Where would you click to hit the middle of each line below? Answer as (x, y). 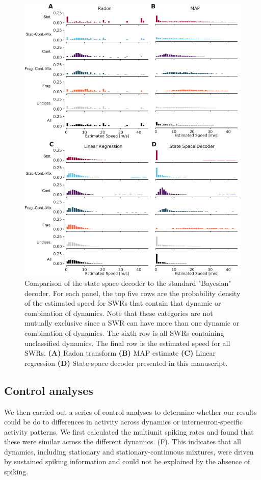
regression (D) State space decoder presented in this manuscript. (126, 363)
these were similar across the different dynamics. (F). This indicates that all (123, 442)
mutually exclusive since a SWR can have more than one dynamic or (132, 323)
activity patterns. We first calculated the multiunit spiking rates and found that (129, 431)
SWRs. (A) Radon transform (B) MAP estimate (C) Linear (120, 353)
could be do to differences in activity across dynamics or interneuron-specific (124, 422)
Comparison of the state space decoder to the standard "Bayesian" (128, 283)
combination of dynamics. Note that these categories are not (119, 313)
